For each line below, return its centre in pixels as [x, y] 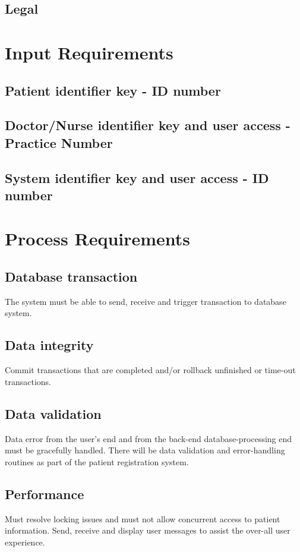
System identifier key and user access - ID [137, 177]
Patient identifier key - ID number [113, 90]
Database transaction [71, 277]
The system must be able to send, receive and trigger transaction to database [146, 301]
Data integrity [49, 345]
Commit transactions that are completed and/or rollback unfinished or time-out [150, 370]
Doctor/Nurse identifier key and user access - [148, 125]
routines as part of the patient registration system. [97, 461]
